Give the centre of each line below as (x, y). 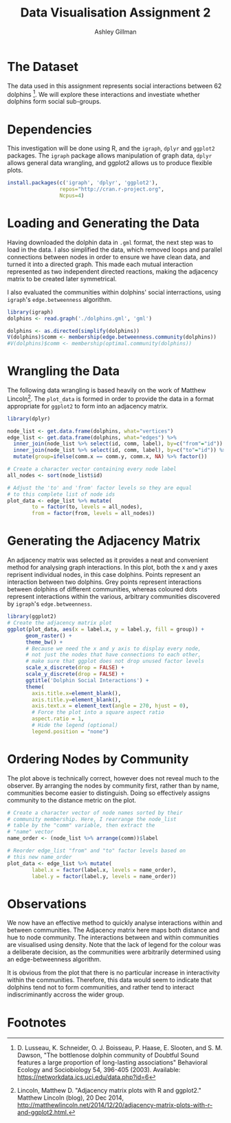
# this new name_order (40, 857)
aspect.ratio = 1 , (58, 719)
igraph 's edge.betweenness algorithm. (59, 299)
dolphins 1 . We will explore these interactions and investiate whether (104, 94)
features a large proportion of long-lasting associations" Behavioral (112, 1062)
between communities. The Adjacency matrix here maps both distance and (113, 930)
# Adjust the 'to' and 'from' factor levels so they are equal (100, 488)
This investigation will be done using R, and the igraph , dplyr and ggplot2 (111, 149)
